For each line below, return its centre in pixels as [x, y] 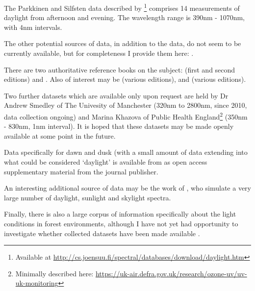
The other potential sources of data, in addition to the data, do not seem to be [123, 43]
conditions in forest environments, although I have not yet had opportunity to [121, 223]
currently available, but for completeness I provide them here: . [99, 53]
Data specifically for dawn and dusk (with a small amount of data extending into [126, 152]
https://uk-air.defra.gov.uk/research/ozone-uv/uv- [171, 273]
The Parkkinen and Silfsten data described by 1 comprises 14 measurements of [122, 7]
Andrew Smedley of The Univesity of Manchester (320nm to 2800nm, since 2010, [126, 105]
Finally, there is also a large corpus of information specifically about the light [120, 214]
